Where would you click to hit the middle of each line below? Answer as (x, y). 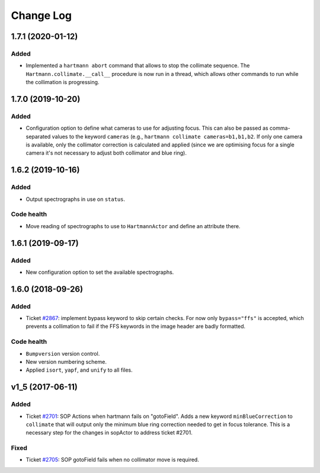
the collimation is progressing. (63, 82)
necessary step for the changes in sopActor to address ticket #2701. (109, 433)
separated (38, 136)
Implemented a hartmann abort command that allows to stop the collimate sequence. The (138, 66)
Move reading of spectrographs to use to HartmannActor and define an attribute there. (133, 226)
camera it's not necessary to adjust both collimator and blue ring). (106, 153)
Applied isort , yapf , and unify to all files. (79, 370)
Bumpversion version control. (63, 353)
